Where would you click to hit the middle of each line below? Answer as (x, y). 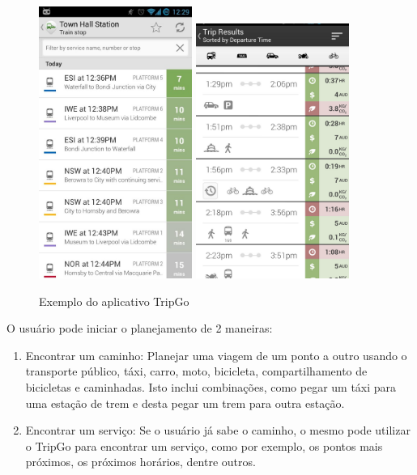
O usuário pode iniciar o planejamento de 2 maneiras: (140, 328)
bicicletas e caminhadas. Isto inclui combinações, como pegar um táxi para (211, 387)
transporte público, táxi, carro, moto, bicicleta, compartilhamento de (196, 371)
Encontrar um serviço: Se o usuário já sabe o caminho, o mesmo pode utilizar (218, 430)
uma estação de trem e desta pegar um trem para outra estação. (185, 403)
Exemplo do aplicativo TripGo (114, 301)
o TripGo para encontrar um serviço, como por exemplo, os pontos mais (204, 445)
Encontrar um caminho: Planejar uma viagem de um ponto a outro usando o (216, 355)
